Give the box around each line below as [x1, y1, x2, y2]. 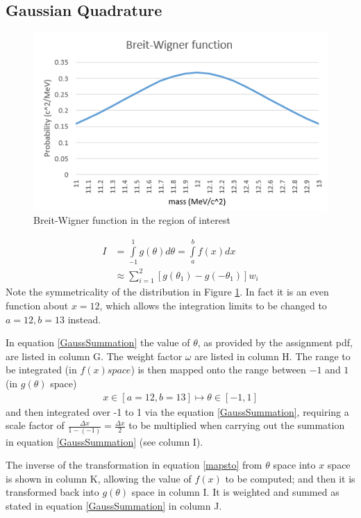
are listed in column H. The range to [194, 348, 351, 363]
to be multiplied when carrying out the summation [128, 418, 345, 432]
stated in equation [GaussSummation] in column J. [6, 498, 222, 512]
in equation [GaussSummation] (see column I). [6, 434, 203, 448]
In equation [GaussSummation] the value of [6, 335, 190, 350]
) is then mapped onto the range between [131, 362, 306, 377]
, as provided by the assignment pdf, [197, 335, 353, 350]
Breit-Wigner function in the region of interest [33, 213, 230, 227]
